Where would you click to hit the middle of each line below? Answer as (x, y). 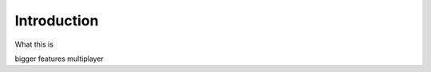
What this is (34, 44)
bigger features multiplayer (59, 59)
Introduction (57, 21)
